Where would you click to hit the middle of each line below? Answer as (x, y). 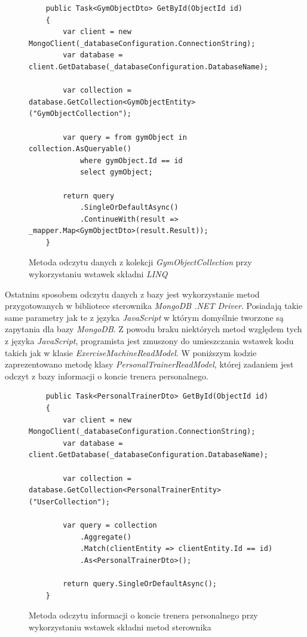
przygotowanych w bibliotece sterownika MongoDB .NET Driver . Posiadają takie (154, 306)
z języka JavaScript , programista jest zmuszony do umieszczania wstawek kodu (149, 341)
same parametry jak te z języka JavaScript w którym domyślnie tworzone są (144, 317)
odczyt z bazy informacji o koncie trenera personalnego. (107, 376)
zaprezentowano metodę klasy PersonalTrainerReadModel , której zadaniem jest (149, 364)
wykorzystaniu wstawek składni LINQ (98, 274)
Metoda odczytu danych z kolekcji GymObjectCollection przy (140, 262)
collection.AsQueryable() (80, 149)
